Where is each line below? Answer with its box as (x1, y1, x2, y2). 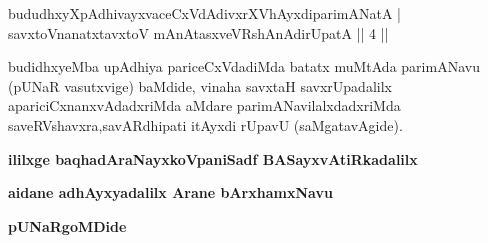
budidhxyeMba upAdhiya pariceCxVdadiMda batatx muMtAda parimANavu (8, 56, 480, 77)
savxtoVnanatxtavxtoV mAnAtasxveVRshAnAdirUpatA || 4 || (8, 22, 389, 43)
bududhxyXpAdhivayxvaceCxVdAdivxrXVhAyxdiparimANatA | (8, 3, 401, 23)
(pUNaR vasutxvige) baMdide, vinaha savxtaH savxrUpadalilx (8, 75, 392, 96)
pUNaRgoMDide (8, 215, 127, 236)
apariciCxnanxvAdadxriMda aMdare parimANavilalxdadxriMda (8, 95, 401, 116)
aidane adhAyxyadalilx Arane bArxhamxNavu (8, 182, 333, 203)
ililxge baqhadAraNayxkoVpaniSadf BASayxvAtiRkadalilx (8, 148, 418, 169)
